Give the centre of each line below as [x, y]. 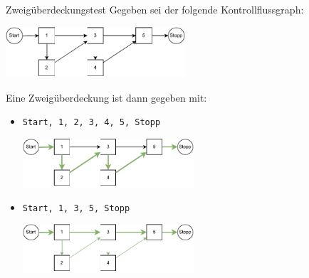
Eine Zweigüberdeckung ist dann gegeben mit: [106, 97]
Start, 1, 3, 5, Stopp [76, 208]
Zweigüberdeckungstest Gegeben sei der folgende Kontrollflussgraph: [155, 9]
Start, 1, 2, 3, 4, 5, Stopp [91, 123]
